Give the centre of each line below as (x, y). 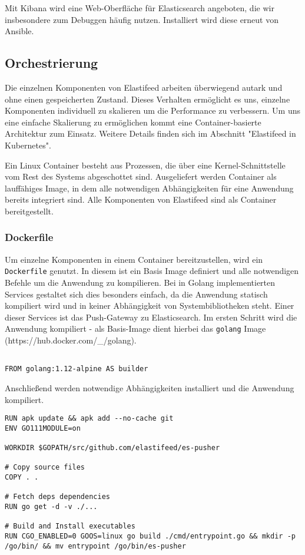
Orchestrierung (52, 63)
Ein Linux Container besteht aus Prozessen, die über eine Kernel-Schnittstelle (145, 165)
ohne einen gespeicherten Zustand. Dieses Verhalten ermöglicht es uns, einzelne (147, 99)
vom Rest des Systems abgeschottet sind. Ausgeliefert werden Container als (141, 176)
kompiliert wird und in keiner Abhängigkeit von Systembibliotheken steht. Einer (150, 305)
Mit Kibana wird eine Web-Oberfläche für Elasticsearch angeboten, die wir (140, 8)
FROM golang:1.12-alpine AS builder (77, 369)
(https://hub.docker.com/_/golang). (71, 340)
